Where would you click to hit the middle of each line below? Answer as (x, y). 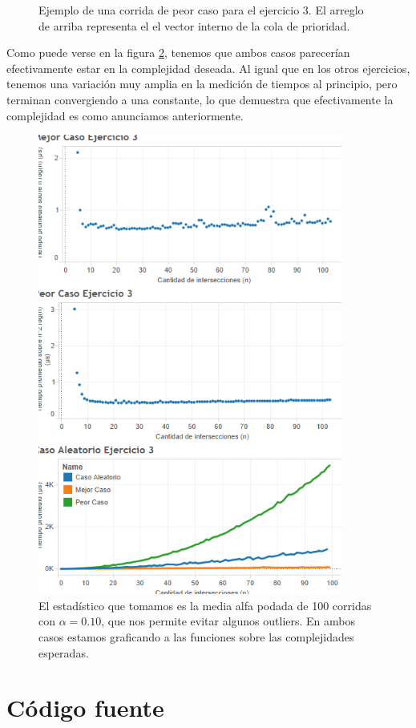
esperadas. (64, 652)
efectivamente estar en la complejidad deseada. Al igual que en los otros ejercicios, (208, 68)
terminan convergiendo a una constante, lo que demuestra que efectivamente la (200, 99)
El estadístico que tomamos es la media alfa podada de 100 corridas (205, 605)
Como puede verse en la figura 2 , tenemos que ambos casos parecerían (178, 53)
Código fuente (85, 708)
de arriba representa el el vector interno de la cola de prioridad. (194, 25)
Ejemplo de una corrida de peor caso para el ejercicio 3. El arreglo (201, 10)
